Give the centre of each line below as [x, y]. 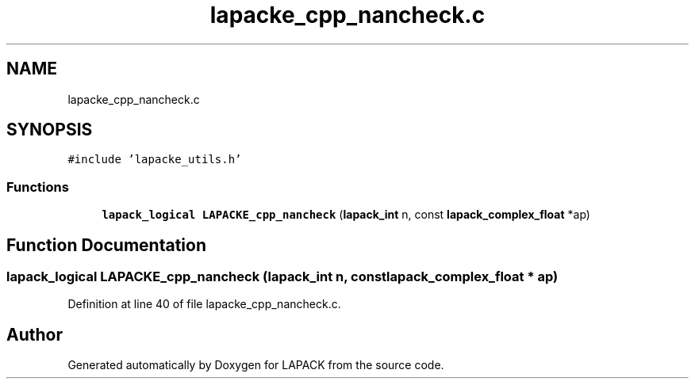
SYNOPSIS [50, 130]
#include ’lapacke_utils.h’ [155, 160]
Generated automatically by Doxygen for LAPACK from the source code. [256, 365]
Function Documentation [106, 245]
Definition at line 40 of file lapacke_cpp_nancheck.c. [204, 304]
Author [35, 334]
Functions [38, 187]
